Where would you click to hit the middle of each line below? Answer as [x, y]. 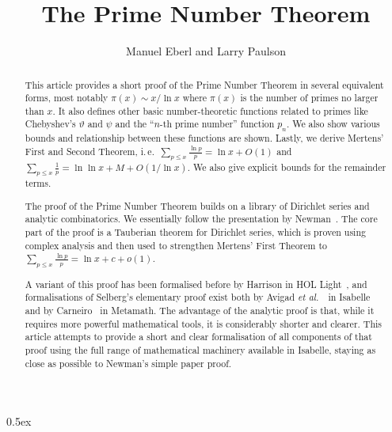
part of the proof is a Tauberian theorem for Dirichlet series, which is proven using [195, 232]
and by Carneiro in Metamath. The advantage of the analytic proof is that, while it [200, 311]
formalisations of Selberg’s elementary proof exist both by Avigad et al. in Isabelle [198, 297]
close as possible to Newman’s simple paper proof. [128, 363]
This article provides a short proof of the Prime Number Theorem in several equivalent [204, 84]
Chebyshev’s [50, 124]
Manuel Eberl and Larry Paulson [206, 51]
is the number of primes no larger [309, 98]
